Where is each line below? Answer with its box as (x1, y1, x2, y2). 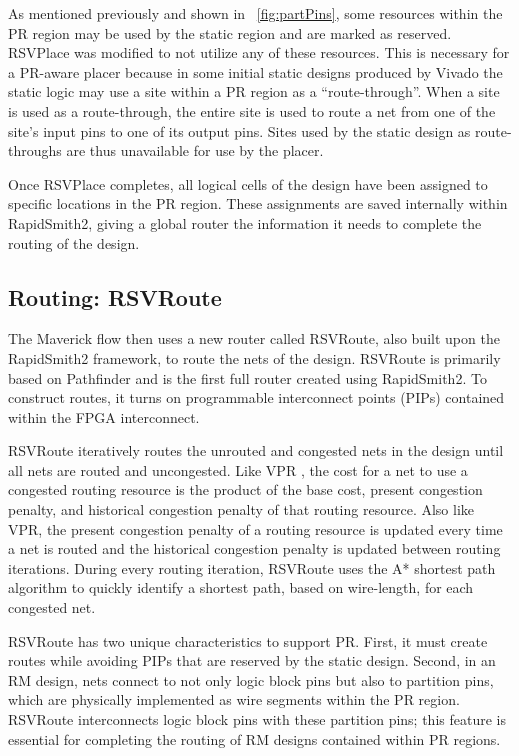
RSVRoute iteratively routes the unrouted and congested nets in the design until (8, 440, 504, 461)
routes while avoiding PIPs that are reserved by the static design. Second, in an (8, 650, 496, 671)
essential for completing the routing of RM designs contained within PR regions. (8, 728, 501, 749)
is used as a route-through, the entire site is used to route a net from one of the (8, 100, 496, 121)
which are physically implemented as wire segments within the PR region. (8, 689, 460, 710)
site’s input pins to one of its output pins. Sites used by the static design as (8, 120, 471, 141)
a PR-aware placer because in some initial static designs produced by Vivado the (8, 61, 503, 82)
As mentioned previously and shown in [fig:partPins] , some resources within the (8, 3, 503, 23)
